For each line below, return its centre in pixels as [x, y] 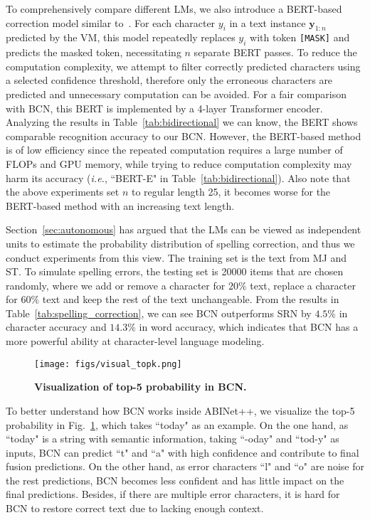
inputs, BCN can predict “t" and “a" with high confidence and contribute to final [183, 452]
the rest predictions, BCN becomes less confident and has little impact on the [175, 480]
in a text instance [268, 22]
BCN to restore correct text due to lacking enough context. [135, 508]
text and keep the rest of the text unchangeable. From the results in [191, 299]
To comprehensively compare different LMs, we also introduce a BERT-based [174, 9]
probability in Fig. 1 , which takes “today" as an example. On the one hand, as [177, 424]
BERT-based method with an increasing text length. [120, 205]
